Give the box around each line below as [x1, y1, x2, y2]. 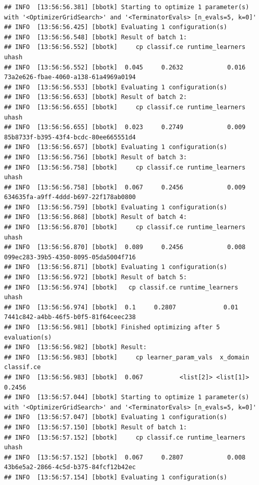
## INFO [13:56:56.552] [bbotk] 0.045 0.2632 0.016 [4, 63, 246, 71]
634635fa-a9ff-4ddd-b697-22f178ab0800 [4, 193, 136, 201]
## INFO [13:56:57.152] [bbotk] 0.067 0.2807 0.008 [4, 453, 246, 461]
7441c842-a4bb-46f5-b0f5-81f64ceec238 [4, 313, 136, 321]
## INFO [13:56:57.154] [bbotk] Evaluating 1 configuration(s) [4, 473, 227, 481]
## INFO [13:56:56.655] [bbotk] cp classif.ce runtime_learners [4, 103, 246, 111]
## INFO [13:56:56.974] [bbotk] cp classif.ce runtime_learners [4, 283, 239, 291]
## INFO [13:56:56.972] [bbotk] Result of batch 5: [4, 274, 187, 281]
